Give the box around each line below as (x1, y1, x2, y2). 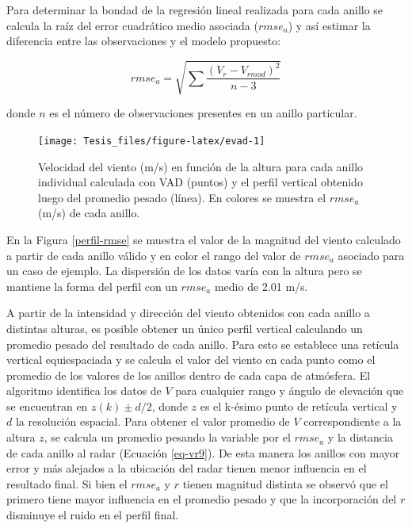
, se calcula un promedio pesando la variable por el (44, 429, 291, 446)
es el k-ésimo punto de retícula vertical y (200, 397, 398, 414)
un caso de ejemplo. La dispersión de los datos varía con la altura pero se (6, 262, 362, 279)
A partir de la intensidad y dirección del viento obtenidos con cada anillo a (6, 304, 370, 321)
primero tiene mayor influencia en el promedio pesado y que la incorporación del (6, 491, 397, 507)
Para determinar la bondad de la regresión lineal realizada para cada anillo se (6, 2, 383, 17)
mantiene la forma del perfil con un (6, 277, 177, 294)
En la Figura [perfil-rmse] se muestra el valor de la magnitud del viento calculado (6, 231, 401, 247)
